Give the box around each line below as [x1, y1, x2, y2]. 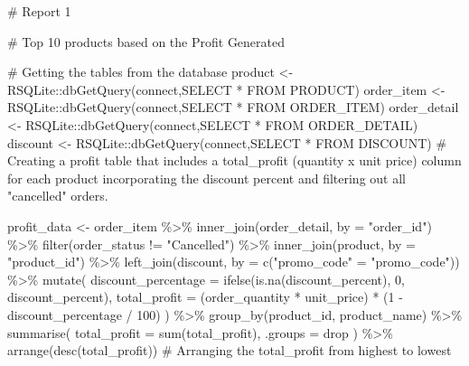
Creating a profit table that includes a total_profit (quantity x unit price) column [7, 151, 462, 170]
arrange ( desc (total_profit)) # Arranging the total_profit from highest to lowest [7, 341, 452, 360]
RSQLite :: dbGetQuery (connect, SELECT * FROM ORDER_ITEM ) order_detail [7, 98, 459, 117]
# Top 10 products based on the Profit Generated [7, 32, 286, 51]
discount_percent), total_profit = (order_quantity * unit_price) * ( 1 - [7, 287, 403, 306]
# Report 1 [7, 2, 71, 20]
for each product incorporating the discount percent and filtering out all [7, 168, 406, 187]
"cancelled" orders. [7, 186, 108, 205]
